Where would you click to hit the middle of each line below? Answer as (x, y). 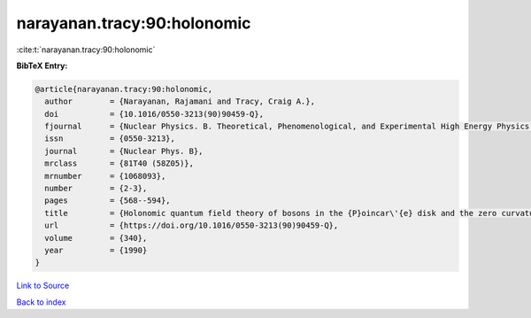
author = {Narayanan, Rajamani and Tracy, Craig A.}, (180, 101)
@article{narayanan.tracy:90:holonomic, (123, 89)
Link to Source (43, 286)
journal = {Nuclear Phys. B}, (124, 151)
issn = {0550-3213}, (110, 139)
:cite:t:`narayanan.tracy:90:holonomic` (86, 50)
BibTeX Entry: (42, 66)
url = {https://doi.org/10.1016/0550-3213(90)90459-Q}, (192, 225)
